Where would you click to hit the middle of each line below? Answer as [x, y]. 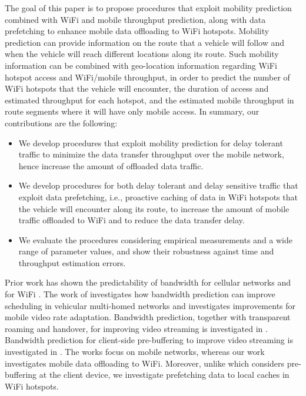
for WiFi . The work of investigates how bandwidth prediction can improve [140, 294]
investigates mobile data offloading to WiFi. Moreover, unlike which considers [145, 363]
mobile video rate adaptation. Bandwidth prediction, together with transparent [148, 317]
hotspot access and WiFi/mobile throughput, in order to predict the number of [147, 77]
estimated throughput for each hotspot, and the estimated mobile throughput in [149, 100]
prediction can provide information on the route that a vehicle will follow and [145, 42]
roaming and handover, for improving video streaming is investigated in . [136, 328]
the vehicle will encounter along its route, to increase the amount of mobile [154, 208]
